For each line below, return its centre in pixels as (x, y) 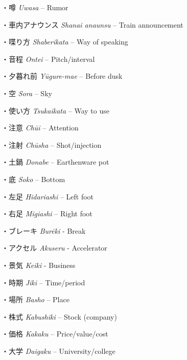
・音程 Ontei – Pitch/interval (48, 59)
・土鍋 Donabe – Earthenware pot (55, 162)
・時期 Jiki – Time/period (43, 282)
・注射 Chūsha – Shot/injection (52, 144)
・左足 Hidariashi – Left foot (48, 196)
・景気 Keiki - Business (39, 265)
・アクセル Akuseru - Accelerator (54, 248)
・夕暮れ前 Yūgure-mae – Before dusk (62, 76)
